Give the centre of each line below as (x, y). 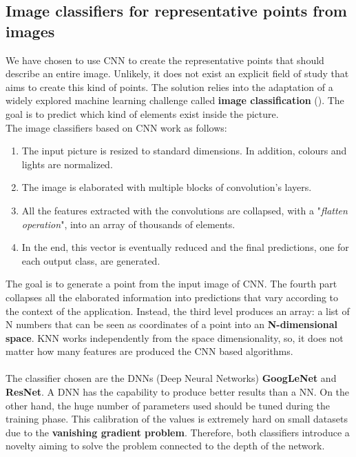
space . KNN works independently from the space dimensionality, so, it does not (175, 337)
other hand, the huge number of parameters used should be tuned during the (168, 405)
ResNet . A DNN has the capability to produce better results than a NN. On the (178, 392)
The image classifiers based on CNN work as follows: (116, 127)
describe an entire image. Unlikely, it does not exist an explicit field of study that (177, 73)
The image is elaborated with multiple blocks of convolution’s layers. (167, 187)
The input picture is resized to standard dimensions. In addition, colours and (184, 151)
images (30, 31)
